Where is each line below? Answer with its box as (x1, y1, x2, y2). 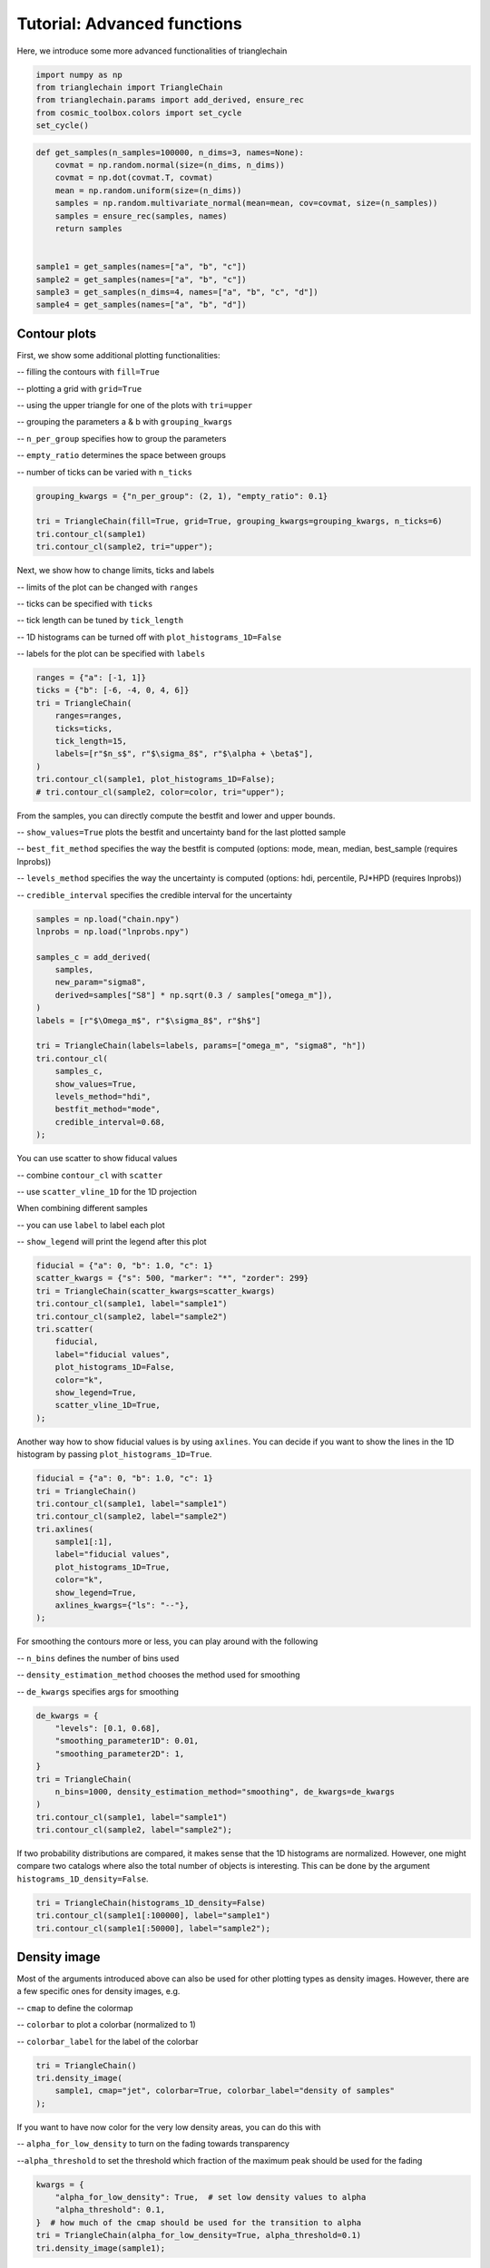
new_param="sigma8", (54, 977, 147, 988)
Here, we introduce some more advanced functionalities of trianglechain (16, 45, 288, 56)
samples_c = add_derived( (35, 952, 152, 962)
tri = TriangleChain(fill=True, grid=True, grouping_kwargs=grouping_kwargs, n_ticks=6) (35, 516, 444, 526)
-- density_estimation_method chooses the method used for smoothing (16, 1669, 300, 1680)
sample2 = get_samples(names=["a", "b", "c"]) (35, 274, 247, 285)
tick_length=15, (54, 736, 127, 747)
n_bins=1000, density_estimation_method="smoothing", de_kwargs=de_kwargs (54, 1786, 395, 1796)
